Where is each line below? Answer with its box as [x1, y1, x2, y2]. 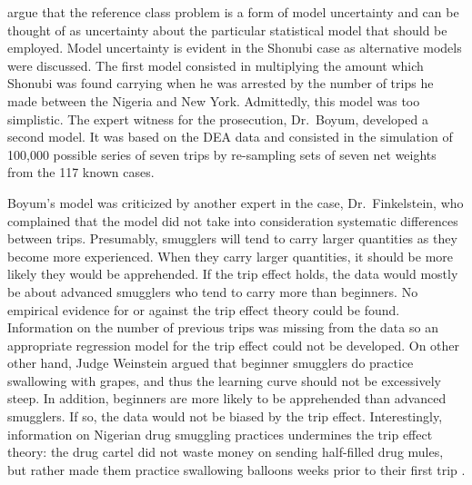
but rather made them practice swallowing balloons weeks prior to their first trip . [7, 460, 466, 479]
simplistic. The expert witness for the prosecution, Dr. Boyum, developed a [7, 109, 428, 128]
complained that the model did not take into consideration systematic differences [7, 211, 458, 230]
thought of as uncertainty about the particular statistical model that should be [7, 20, 447, 39]
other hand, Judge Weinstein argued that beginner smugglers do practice [7, 353, 414, 372]
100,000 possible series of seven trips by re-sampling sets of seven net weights [7, 144, 437, 163]
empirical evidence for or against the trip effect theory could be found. [7, 300, 400, 319]
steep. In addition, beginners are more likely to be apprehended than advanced [7, 389, 447, 408]
